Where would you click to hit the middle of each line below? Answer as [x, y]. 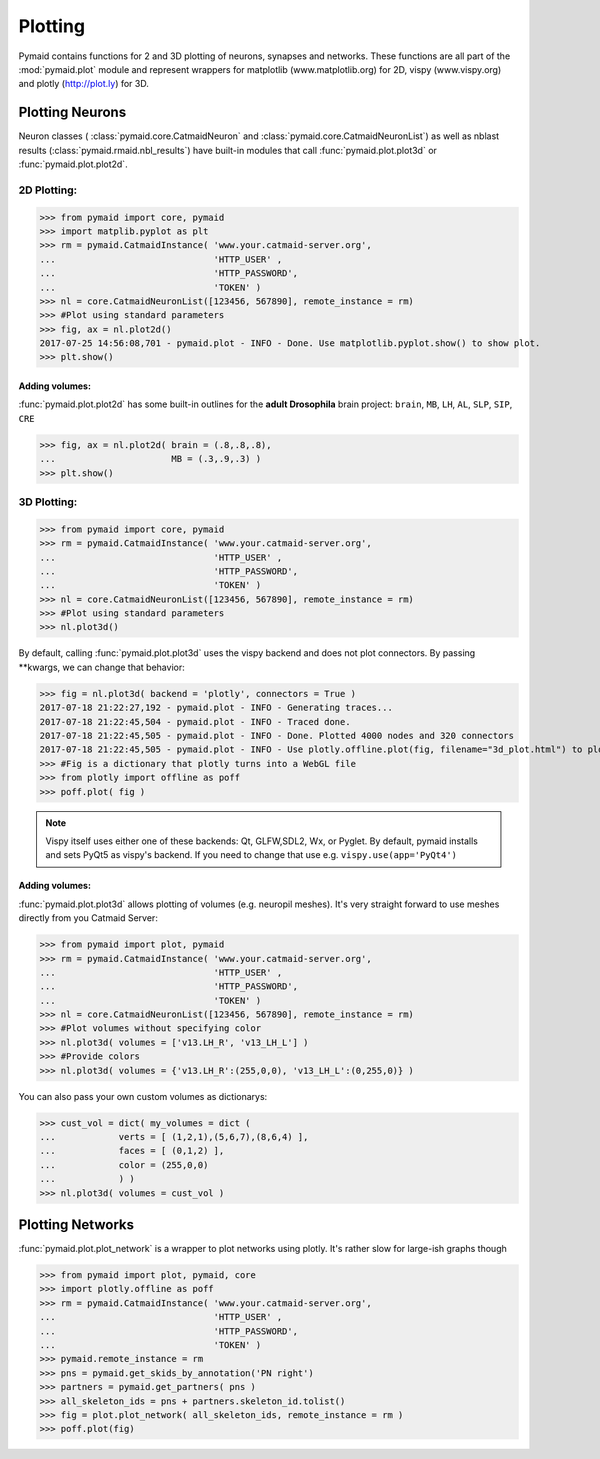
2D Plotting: [48, 190]
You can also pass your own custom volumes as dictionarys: [143, 1096]
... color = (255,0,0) [124, 1164]
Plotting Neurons [72, 112]
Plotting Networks [76, 1224]
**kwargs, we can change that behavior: [101, 667]
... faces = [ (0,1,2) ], [132, 1151]
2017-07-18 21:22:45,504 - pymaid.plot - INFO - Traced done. [195, 721]
